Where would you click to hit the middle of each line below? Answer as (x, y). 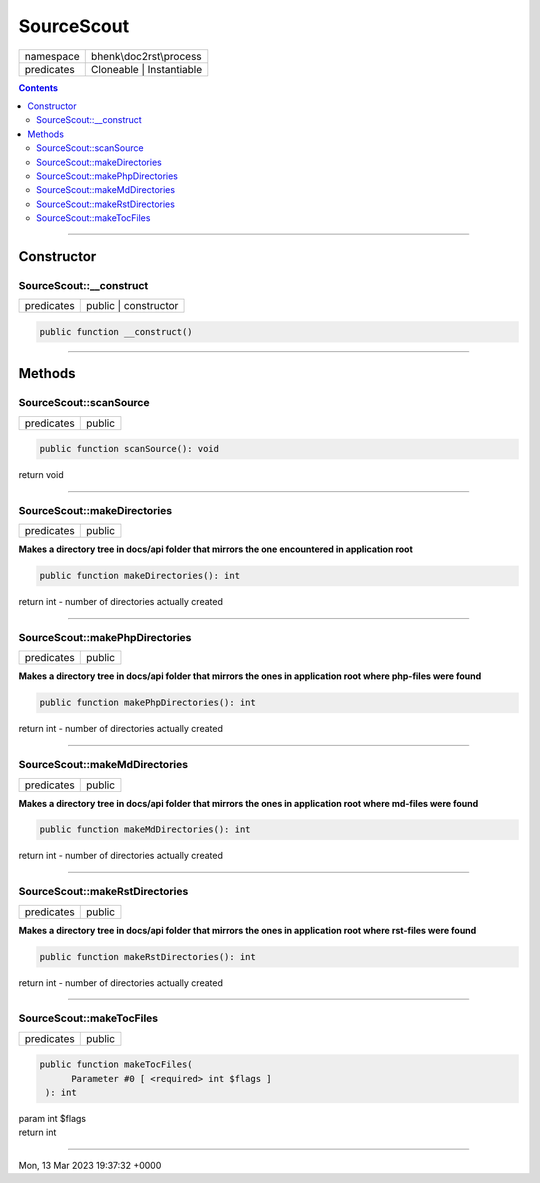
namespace (52, 56)
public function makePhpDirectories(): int (148, 703)
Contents (38, 87)
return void (41, 475)
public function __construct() (116, 331)
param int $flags (52, 1119)
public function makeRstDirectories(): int (148, 956)
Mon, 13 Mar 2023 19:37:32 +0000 (90, 1165)
